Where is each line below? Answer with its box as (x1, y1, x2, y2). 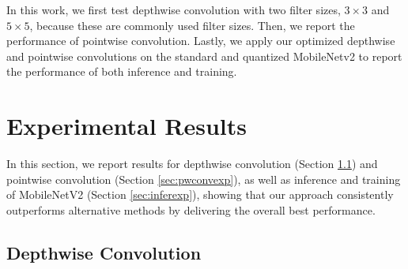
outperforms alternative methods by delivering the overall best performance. (6, 201, 376, 218)
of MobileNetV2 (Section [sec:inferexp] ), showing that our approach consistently (6, 186, 394, 203)
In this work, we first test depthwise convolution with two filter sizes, (6, 2, 341, 17)
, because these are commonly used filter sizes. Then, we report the (29, 17, 355, 33)
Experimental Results (6, 110, 247, 142)
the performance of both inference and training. (6, 63, 237, 80)
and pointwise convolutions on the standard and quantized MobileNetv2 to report (6, 47, 402, 64)
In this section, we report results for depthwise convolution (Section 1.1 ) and (6, 155, 378, 172)
